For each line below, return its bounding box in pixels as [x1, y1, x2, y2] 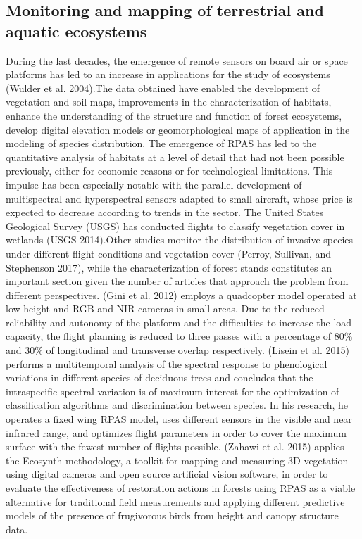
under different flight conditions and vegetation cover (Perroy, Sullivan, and [6, 246, 332, 260]
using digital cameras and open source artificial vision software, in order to [6, 467, 328, 481]
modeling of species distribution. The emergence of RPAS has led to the [6, 136, 316, 151]
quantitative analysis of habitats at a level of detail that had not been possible [6, 149, 344, 164]
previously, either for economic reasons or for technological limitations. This [6, 163, 333, 178]
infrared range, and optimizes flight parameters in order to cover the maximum [6, 425, 347, 440]
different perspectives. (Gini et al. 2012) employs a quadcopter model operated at [6, 287, 357, 302]
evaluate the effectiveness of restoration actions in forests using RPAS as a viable [6, 481, 356, 495]
